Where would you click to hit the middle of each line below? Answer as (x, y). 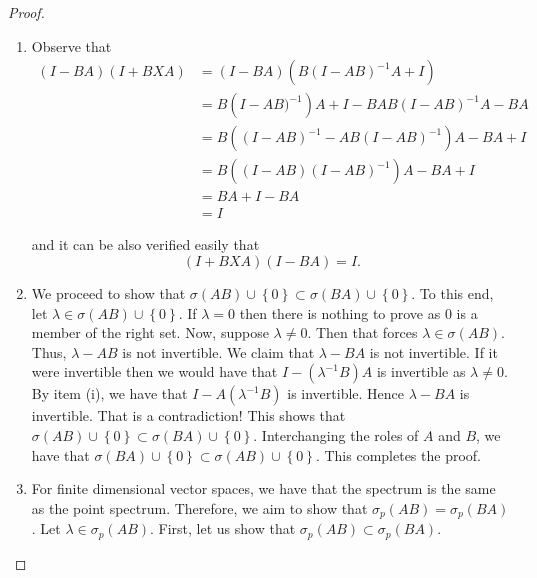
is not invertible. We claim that (218, 351)
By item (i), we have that (109, 393)
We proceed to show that (108, 292)
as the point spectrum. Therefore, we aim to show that (199, 507)
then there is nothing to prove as (340, 312)
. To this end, (452, 292)
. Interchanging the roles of (336, 434)
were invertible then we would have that (154, 371)
